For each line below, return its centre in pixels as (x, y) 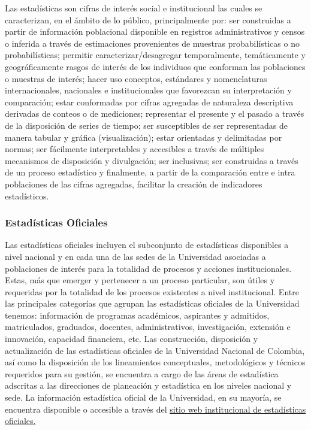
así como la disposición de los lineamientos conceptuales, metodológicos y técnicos (155, 362)
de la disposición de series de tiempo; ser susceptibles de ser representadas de (146, 125)
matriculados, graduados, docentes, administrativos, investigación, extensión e (148, 327)
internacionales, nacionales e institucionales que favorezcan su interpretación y (148, 90)
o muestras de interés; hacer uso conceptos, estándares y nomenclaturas (136, 78)
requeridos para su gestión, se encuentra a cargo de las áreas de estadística (142, 373)
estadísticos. (27, 196)
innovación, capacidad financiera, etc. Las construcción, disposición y (132, 339)
